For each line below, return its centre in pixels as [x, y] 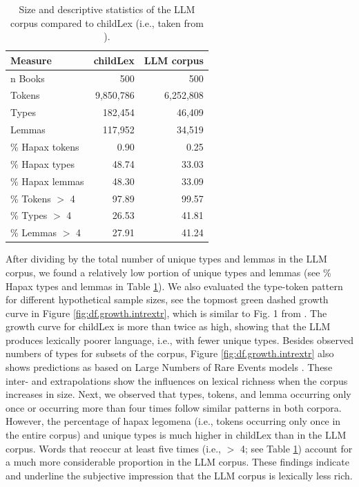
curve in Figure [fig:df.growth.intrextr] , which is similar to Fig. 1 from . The [166, 313]
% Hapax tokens [45, 146]
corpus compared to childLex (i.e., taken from [107, 22]
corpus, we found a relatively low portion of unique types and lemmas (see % [168, 272]
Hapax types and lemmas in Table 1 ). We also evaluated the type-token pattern [174, 286]
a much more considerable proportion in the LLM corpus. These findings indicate [177, 462]
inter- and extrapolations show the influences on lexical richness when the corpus [177, 380]
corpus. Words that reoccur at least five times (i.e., [113, 448]
